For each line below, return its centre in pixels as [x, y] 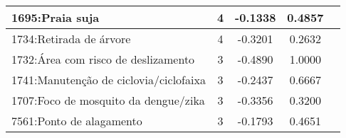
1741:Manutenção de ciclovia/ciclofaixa [109, 80]
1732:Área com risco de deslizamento [103, 59]
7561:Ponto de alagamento [77, 121]
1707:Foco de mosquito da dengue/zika [108, 100]
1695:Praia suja [56, 17]
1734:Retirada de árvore [71, 39]
